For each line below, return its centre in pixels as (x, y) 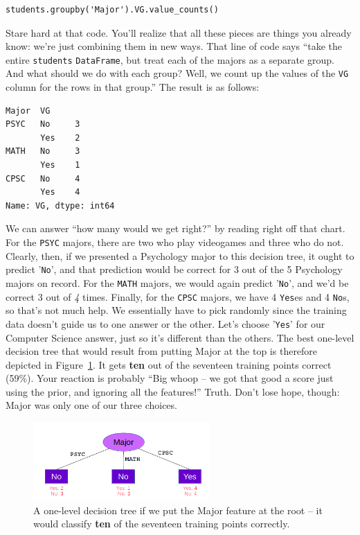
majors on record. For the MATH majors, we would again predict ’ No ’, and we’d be (177, 282)
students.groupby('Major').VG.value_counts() (112, 10)
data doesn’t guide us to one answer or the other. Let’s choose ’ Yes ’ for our (165, 323)
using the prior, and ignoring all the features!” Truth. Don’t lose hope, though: (173, 391)
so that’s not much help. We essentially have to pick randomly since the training (176, 310)
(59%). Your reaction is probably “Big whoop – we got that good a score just (170, 378)
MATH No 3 (43, 151)
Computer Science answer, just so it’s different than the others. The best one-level (180, 337)
